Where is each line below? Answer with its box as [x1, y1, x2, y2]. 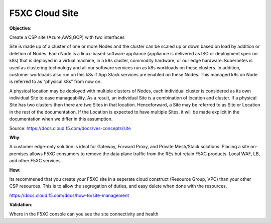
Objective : [9, 25, 32, 31]
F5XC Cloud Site [9, 8, 79, 19]
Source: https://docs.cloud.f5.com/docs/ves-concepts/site [9, 125, 131, 131]
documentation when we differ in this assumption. [9, 116, 113, 122]
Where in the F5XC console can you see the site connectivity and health [9, 211, 159, 217]
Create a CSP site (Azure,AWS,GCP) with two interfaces [9, 34, 125, 40]
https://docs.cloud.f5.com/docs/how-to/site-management [9, 192, 129, 198]
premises [9, 151, 29, 157]
